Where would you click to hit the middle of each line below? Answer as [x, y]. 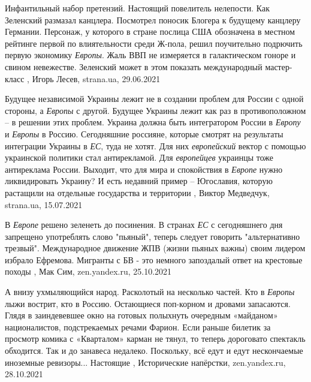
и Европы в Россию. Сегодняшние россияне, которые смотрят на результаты [144, 133]
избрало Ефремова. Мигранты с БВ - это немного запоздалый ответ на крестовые [154, 259]
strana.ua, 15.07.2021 [44, 204]
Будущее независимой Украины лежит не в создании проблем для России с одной [154, 99]
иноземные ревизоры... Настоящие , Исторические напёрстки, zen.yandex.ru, [145, 362]
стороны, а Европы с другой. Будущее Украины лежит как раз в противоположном [155, 110]
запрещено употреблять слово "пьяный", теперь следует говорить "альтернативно [153, 236]
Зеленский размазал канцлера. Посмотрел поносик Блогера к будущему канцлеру [153, 19]
